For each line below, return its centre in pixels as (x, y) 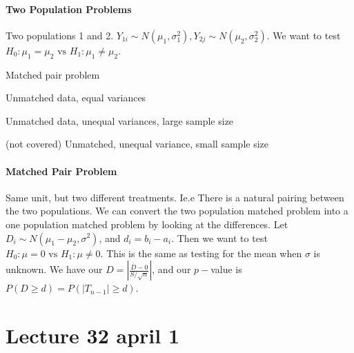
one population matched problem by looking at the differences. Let (147, 224)
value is (226, 269)
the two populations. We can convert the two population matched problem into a (177, 211)
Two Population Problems (69, 9)
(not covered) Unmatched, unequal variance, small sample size (137, 144)
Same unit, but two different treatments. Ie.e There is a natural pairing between (175, 197)
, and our (171, 269)
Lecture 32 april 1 (93, 335)
